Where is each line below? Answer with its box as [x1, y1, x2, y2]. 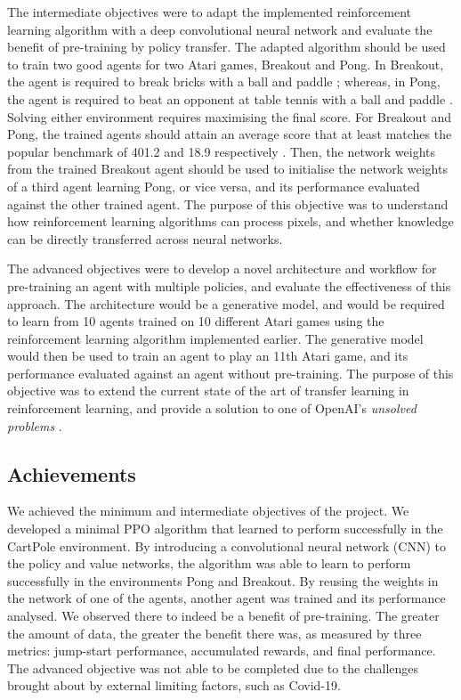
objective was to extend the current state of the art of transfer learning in [7, 381, 409, 400]
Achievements [7, 460, 136, 487]
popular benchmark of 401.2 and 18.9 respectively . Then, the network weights [7, 142, 435, 160]
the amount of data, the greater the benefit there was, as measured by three [7, 623, 422, 642]
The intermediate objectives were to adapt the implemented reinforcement [7, 3, 412, 20]
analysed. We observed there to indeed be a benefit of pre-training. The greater [7, 606, 440, 625]
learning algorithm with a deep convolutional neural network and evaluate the [7, 20, 433, 38]
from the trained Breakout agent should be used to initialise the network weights [7, 159, 448, 178]
